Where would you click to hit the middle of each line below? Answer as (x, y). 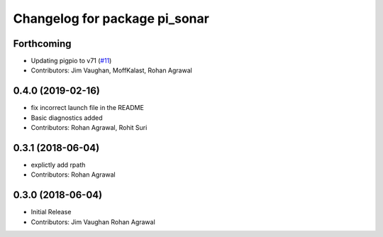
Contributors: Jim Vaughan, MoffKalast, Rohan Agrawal (112, 70)
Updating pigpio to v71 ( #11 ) (71, 61)
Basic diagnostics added (67, 118)
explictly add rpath (58, 165)
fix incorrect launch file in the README (88, 108)
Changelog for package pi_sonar (111, 18)
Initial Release (51, 212)
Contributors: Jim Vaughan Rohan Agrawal (93, 222)
